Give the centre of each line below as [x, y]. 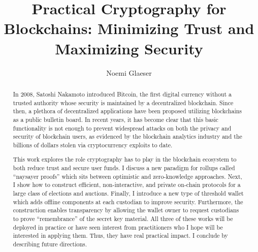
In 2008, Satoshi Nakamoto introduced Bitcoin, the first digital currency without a [122, 94]
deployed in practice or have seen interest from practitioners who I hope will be [118, 227]
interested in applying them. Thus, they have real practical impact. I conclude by [120, 235]
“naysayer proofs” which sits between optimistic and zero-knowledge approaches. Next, [127, 176]
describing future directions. [50, 244]
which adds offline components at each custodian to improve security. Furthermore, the [128, 201]
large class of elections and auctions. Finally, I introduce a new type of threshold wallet [128, 193]
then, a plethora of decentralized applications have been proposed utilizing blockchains [127, 111]
